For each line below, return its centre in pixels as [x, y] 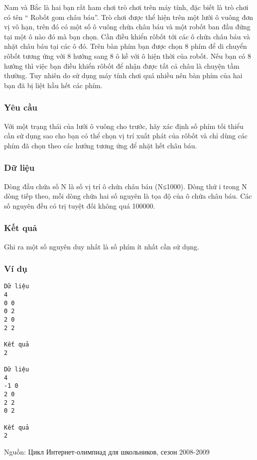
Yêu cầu [21, 107]
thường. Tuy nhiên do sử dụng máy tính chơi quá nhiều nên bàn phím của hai [123, 75]
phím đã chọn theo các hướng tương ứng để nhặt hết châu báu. [101, 145]
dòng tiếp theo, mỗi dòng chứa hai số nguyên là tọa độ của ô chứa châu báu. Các [128, 196]
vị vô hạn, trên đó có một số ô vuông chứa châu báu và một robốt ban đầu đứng [127, 27]
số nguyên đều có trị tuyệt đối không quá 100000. [80, 205]
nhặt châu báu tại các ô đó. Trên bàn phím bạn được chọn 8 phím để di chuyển [126, 46]
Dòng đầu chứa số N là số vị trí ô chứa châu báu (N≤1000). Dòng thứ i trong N [126, 186]
